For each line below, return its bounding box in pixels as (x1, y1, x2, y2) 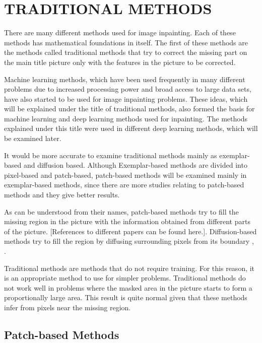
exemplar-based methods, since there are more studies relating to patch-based (4, 179, 244, 190)
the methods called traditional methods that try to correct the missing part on (4, 47, 247, 57)
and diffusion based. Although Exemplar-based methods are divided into (23, 160, 247, 170)
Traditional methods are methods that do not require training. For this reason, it (4, 262, 255, 273)
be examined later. (4, 133, 61, 144)
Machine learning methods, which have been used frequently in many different (4, 74, 245, 84)
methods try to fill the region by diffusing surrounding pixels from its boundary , (4, 236, 254, 246)
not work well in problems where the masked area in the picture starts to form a (4, 282, 252, 293)
